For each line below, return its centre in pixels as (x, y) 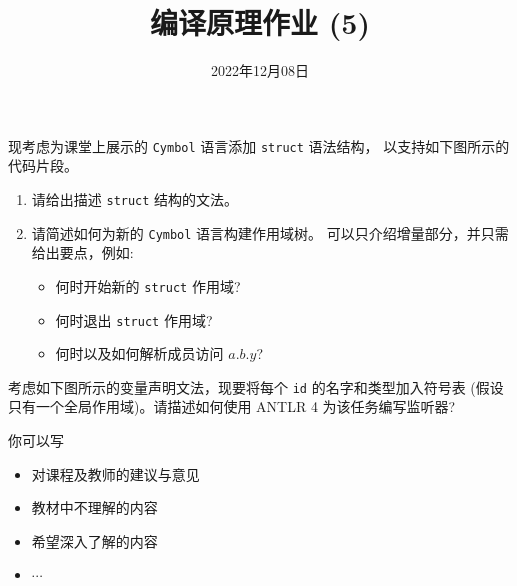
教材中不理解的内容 (94, 507)
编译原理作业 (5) (260, 22)
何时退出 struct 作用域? (134, 319)
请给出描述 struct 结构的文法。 (135, 198)
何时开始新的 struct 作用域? (148, 285)
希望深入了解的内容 (94, 540)
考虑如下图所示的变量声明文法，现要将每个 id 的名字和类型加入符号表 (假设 (256, 386)
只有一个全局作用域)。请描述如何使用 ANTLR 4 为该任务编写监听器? (232, 406)
